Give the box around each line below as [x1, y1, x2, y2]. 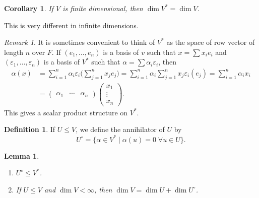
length [4, 46, 24, 57]
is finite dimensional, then [62, 3, 143, 13]
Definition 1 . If [4, 124, 55, 135]
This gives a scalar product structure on [4, 107, 128, 117]
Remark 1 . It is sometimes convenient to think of [4, 37, 155, 47]
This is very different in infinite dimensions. [4, 20, 139, 30]
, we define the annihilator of [76, 124, 165, 135]
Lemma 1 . [4, 150, 39, 161]
